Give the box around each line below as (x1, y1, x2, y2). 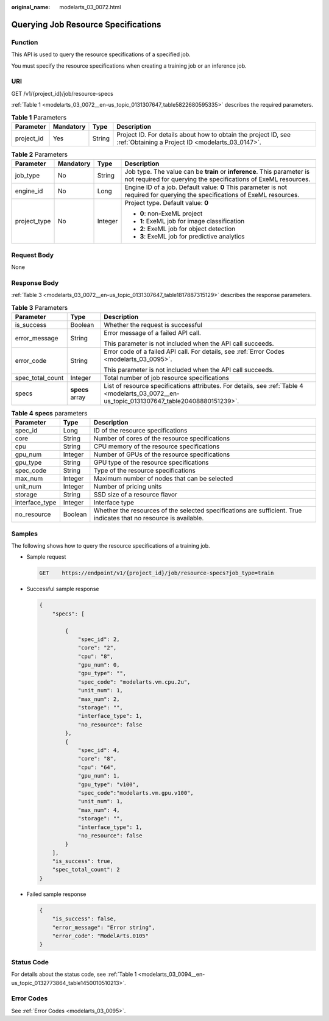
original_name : (11, 4, 51, 10)
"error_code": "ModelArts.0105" (52, 932, 149, 939)
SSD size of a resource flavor (93, 490, 178, 499)
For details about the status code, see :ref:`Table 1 (11, 970, 137, 978)
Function (11, 38, 38, 46)
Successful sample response (26, 586, 99, 593)
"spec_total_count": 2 (52, 866, 120, 873)
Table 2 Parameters (11, 150, 68, 159)
